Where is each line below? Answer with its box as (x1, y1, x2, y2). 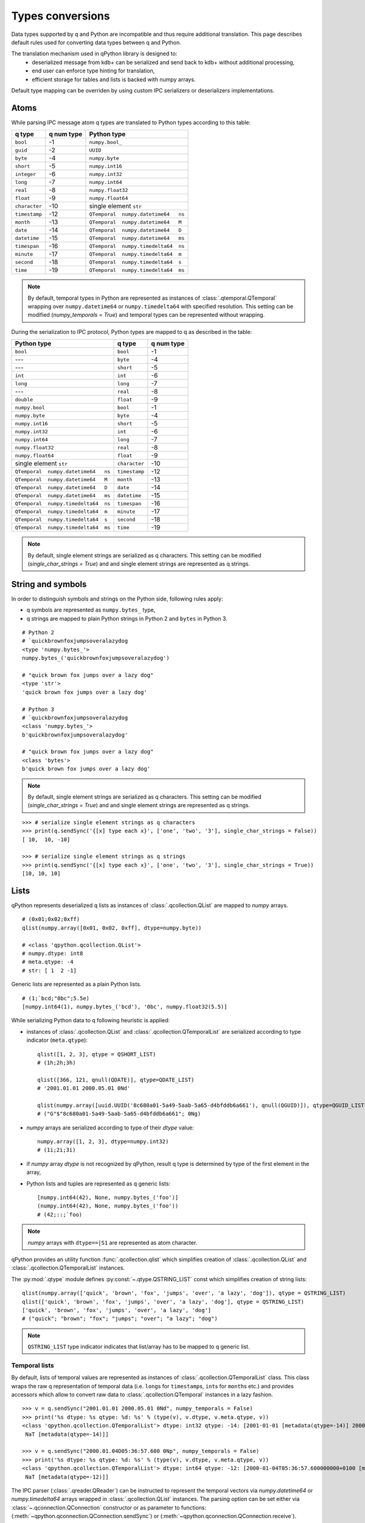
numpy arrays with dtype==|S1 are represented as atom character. (27, 1239, 198, 1246)
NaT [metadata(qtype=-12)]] (25, 1473, 109, 1480)
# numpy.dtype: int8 (22, 950, 83, 957)
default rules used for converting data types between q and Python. (11, 38, 182, 46)
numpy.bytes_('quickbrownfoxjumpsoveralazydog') (22, 655, 170, 662)
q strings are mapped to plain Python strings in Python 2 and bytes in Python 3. (26, 615, 228, 622)
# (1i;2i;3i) (37, 1147, 76, 1154)
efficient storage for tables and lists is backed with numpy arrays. (32, 76, 196, 83)
